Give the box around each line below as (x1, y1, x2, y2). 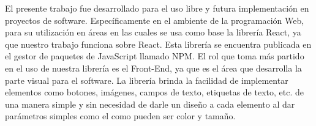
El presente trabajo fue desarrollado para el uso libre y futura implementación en (5, 2, 309, 14)
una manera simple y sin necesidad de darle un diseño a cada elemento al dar (5, 97, 295, 110)
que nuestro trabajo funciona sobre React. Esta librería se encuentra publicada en (5, 37, 312, 50)
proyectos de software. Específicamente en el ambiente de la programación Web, (5, 13, 304, 26)
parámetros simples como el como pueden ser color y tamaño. (5, 109, 236, 122)
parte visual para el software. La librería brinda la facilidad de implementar (5, 73, 288, 86)
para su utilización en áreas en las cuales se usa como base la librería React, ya (5, 26, 301, 39)
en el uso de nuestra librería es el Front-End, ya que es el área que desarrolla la (5, 61, 302, 74)
